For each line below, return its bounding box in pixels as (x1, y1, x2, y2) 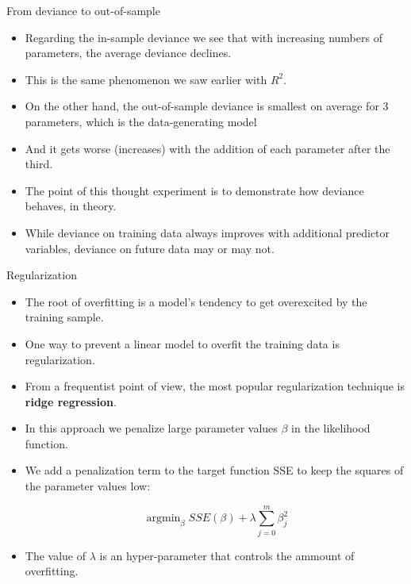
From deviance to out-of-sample (6, 2, 160, 18)
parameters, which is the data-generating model (25, 113, 257, 129)
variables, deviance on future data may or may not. (25, 240, 275, 256)
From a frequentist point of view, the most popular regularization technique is (25, 378, 405, 394)
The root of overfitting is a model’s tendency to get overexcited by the (25, 293, 367, 309)
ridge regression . (25, 393, 117, 409)
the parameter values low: (25, 478, 151, 494)
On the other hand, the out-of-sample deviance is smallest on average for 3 (25, 98, 389, 114)
